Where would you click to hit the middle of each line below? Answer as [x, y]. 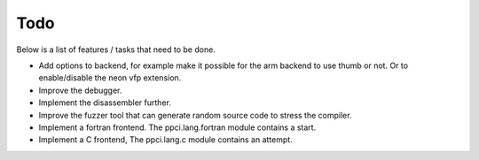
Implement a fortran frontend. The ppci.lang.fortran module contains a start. [177, 127]
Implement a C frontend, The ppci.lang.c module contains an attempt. [165, 140]
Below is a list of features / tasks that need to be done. [116, 50]
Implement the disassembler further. [105, 103]
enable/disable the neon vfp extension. [110, 78]
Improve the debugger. [80, 90]
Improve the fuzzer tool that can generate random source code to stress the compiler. [195, 115]
